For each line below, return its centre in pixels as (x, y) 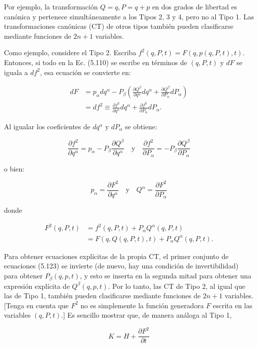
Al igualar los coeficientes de (47, 127)
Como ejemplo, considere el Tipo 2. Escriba (70, 52)
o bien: (14, 168)
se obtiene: (141, 127)
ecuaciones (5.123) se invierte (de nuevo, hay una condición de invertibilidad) (121, 266)
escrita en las (232, 305)
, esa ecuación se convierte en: (85, 72)
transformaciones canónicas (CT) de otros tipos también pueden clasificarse (119, 26)
